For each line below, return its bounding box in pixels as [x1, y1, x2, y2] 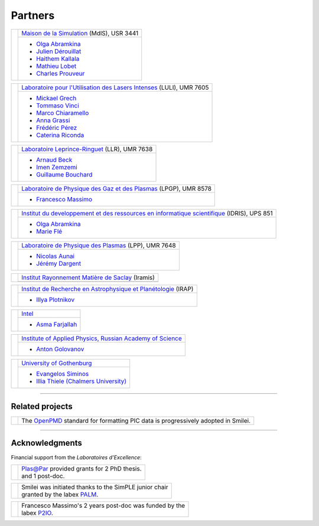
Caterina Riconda [36, 130, 84, 139]
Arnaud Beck [36, 155, 73, 164]
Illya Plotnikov [36, 295, 75, 303]
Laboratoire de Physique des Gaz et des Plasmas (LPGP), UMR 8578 [21, 184, 212, 192]
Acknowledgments [11, 438, 83, 448]
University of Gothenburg [21, 359, 92, 367]
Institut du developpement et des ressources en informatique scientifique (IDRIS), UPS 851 [21, 209, 273, 217]
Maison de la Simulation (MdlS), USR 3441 [21, 29, 139, 37]
